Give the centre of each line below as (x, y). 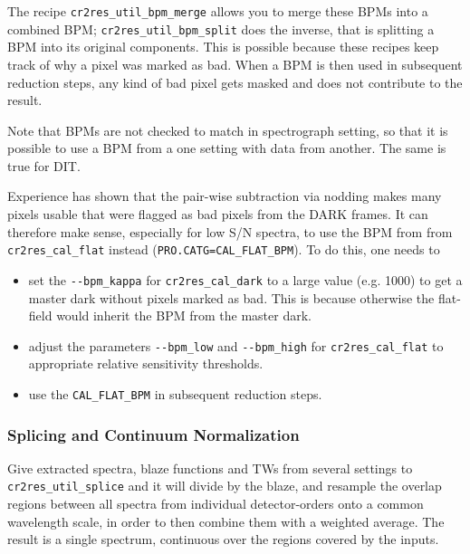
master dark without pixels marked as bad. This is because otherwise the (231, 297)
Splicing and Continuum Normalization (153, 434)
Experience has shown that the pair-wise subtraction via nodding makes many (225, 196)
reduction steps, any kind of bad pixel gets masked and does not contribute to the (235, 82)
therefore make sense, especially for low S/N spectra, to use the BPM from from (230, 231)
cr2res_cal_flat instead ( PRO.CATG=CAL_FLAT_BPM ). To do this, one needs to (224, 249)
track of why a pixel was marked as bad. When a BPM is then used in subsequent (235, 64)
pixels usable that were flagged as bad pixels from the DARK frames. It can (218, 214)
